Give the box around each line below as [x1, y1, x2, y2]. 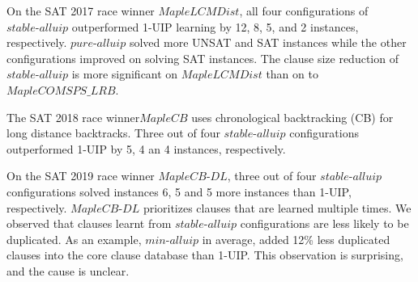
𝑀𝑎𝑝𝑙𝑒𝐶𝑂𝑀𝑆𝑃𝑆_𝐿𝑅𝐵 [6, 85, 116, 97]
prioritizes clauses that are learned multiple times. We [143, 199, 412, 216]
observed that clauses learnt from [6, 215, 172, 232]
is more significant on [71, 65, 178, 82]
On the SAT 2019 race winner [6, 167, 155, 184]
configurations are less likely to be [240, 215, 409, 232]
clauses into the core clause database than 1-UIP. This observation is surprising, [6, 246, 403, 263]
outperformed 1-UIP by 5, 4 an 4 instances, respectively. [6, 140, 286, 157]
